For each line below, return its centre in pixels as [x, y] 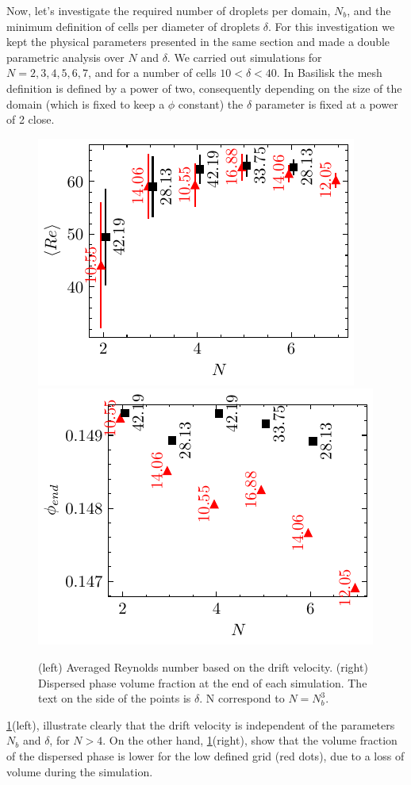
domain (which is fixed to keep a [86, 103]
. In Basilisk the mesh [329, 73]
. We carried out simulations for [244, 57]
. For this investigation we [332, 26]
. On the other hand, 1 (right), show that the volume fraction [250, 740]
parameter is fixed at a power [326, 103]
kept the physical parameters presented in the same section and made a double [198, 42]
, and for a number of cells [152, 73]
